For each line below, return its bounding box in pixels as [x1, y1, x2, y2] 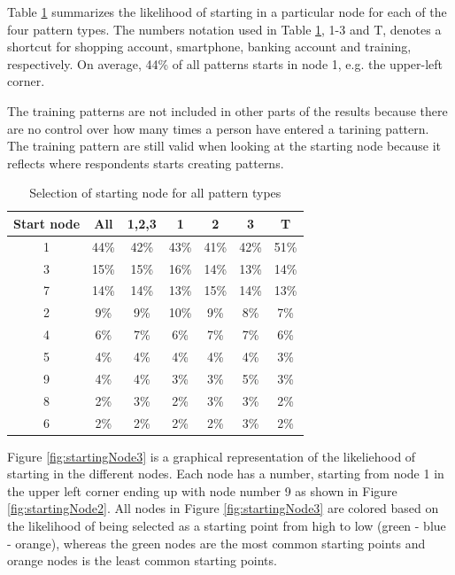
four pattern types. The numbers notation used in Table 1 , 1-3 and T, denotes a [7, 19, 442, 38]
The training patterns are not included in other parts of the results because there [7, 101, 448, 120]
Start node [13, 214, 81, 232]
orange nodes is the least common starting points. [7, 551, 277, 570]
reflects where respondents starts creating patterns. [7, 153, 284, 172]
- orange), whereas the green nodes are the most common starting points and [7, 533, 426, 552]
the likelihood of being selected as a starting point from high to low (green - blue [7, 517, 446, 534]
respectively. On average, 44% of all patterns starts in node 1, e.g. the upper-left [7, 54, 443, 73]
